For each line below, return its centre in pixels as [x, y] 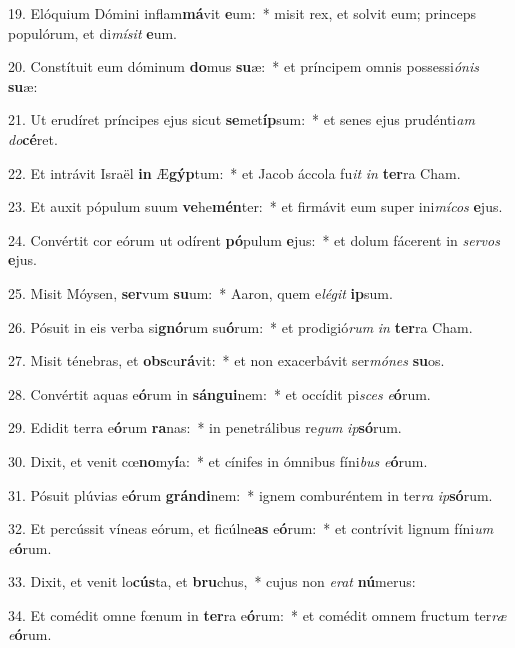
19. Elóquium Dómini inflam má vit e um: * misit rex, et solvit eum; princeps [242, 13]
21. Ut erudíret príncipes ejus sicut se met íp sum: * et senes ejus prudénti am [241, 119]
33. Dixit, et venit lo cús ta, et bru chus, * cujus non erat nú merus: [212, 581]
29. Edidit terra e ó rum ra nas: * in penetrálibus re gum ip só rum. [205, 427]
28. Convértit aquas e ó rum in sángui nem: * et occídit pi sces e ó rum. [219, 393]
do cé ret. [33, 138]
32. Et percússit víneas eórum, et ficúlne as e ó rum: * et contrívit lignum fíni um [251, 528]
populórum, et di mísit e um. [92, 32]
